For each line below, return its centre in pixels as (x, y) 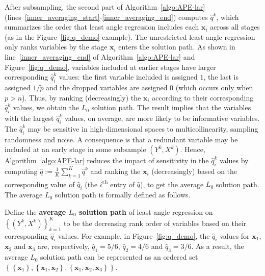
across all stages (235, 27)
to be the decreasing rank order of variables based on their (155, 223)
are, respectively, (63, 246)
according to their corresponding (203, 97)
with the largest (29, 118)
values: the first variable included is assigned (128, 77)
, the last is (221, 77)
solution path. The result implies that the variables (171, 107)
